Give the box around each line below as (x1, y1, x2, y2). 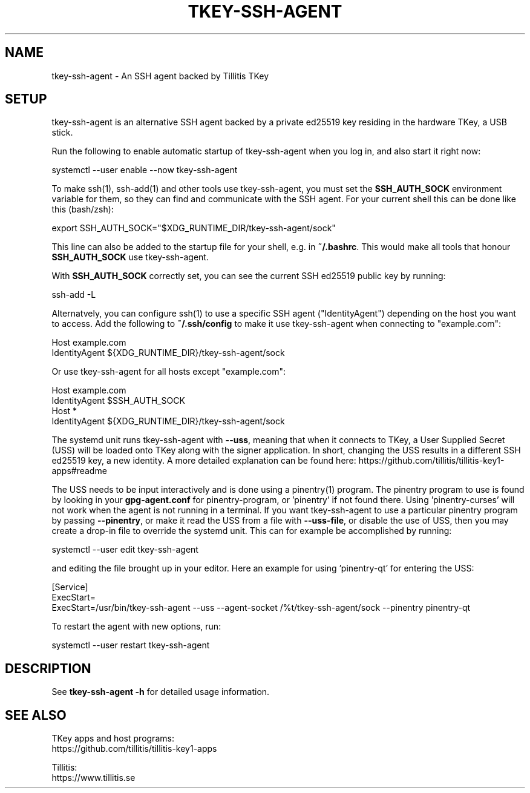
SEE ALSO (5, 707, 67, 723)
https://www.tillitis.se (51, 772, 136, 783)
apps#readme (51, 466, 107, 476)
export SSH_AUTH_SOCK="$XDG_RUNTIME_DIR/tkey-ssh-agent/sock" (51, 223, 336, 234)
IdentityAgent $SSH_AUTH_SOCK (51, 395, 185, 406)
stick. (51, 127, 73, 138)
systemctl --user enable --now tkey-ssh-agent (51, 165, 238, 176)
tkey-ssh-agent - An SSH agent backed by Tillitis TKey (51, 70, 269, 81)
